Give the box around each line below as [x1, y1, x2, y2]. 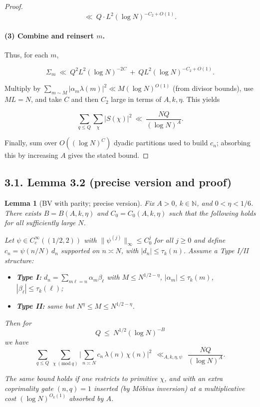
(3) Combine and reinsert [4, 30, 94, 40]
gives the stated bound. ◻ [68, 150, 149, 160]
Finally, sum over [4, 137, 57, 148]
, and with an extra [164, 373, 223, 384]
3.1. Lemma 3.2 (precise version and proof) [4, 174, 232, 190]
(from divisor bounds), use [172, 83, 254, 93]
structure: [4, 255, 34, 265]
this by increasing [4, 150, 58, 160]
